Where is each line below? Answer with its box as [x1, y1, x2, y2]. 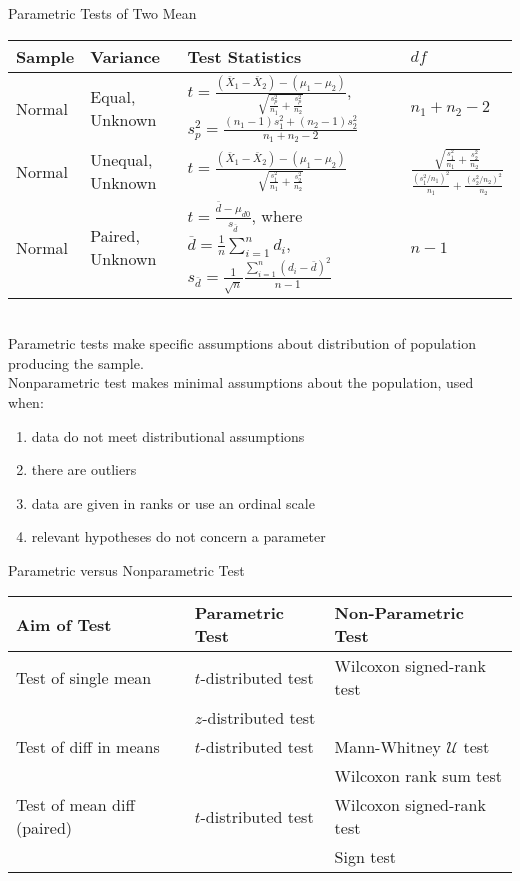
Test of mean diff [16, 793, 135, 817]
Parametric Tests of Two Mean [8, 3, 197, 23]
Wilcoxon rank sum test [334, 764, 502, 788]
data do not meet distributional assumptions [31, 425, 305, 446]
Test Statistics [187, 44, 302, 68]
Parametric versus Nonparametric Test [8, 559, 245, 580]
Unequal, [90, 148, 153, 172]
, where [251, 203, 303, 227]
